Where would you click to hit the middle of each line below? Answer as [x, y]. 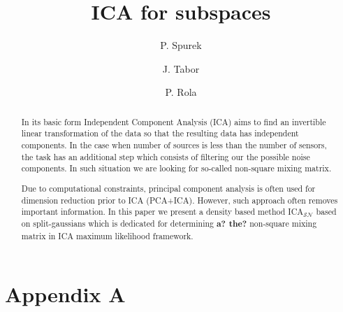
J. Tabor [181, 68]
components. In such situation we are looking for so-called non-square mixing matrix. [176, 168]
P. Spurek [181, 45]
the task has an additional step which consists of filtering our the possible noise [166, 156]
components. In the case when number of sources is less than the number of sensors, [174, 145]
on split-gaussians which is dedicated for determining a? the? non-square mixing [169, 224]
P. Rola [181, 92]
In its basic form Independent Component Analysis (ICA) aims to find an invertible [174, 121]
